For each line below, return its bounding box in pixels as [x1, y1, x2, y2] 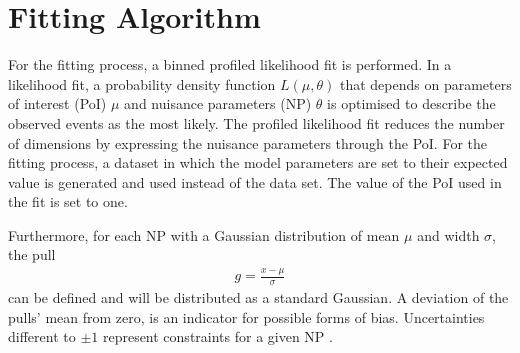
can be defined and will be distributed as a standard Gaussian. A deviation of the [8, 287, 509, 308]
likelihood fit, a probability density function [8, 73, 276, 94]
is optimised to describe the [327, 93, 496, 114]
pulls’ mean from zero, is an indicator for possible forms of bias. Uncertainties [8, 306, 485, 327]
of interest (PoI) [8, 93, 107, 114]
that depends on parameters [339, 73, 512, 94]
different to [8, 326, 76, 347]
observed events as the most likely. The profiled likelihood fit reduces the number [8, 112, 505, 133]
